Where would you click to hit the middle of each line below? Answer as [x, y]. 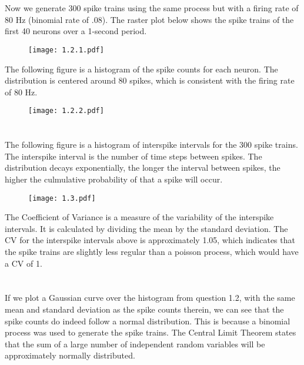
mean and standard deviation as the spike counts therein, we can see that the [144, 309]
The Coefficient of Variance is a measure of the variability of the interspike [139, 217]
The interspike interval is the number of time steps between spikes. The [133, 156]
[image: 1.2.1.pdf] [66, 50]
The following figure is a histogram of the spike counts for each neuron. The [141, 69]
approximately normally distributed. [70, 355]
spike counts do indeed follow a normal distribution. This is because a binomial [148, 321]
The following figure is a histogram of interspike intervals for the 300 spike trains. [151, 145]
